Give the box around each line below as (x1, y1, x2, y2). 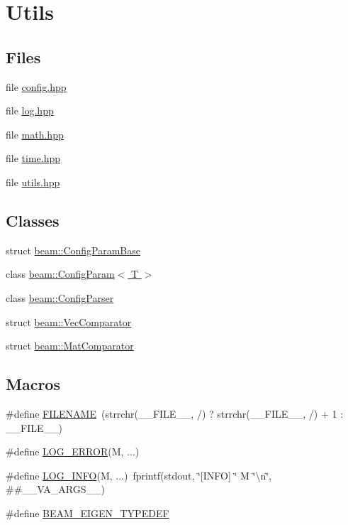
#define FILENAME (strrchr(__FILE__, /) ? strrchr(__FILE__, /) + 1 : (6, 406, 344, 421)
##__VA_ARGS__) (6, 482, 105, 497)
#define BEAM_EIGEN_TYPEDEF (6, 505, 169, 520)
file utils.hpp (6, 174, 60, 189)
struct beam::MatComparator (6, 338, 134, 353)
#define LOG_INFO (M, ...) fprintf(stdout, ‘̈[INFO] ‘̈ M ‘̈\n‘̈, (6, 467, 271, 482)
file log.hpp (6, 103, 54, 118)
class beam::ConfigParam (6, 266, 115, 281)
